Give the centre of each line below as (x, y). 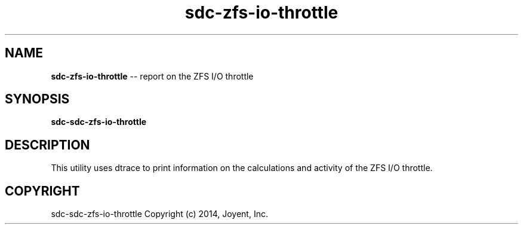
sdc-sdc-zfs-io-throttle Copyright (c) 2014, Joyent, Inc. (159, 214)
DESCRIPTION (47, 145)
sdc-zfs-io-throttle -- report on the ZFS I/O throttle (152, 76)
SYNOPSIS (37, 99)
